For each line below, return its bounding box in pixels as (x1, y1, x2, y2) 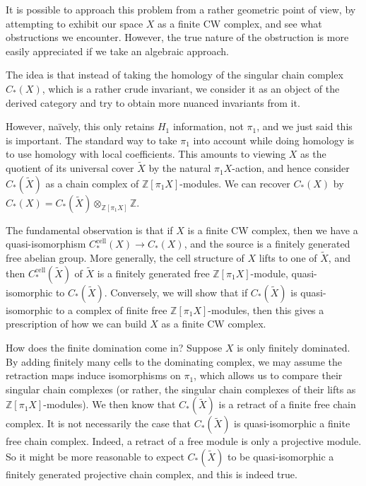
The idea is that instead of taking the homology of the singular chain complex (6, 67, 343, 82)
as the (300, 146, 326, 161)
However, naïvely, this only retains (6, 119, 155, 134)
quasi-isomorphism (6, 236, 86, 251)
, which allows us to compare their (194, 368, 343, 383)
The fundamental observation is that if (6, 222, 173, 237)
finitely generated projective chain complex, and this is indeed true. (6, 466, 297, 481)
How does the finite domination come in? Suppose (6, 340, 223, 354)
